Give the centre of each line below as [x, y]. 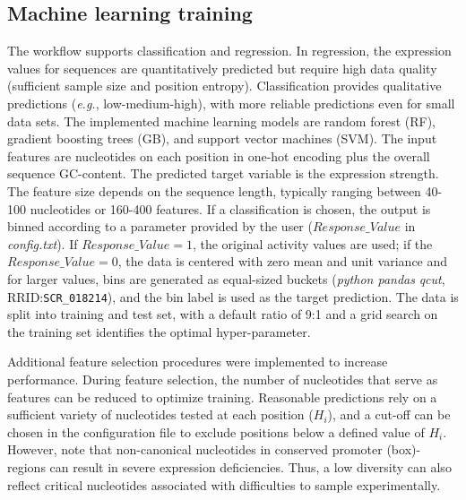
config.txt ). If [43, 243]
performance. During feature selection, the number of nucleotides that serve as [223, 379]
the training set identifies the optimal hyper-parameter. [159, 331]
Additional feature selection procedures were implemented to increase [198, 362]
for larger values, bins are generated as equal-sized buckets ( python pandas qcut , [226, 278]
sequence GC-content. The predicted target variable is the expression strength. [223, 173]
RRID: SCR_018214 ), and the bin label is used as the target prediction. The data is [233, 296]
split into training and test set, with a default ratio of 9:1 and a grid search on [223, 314]
